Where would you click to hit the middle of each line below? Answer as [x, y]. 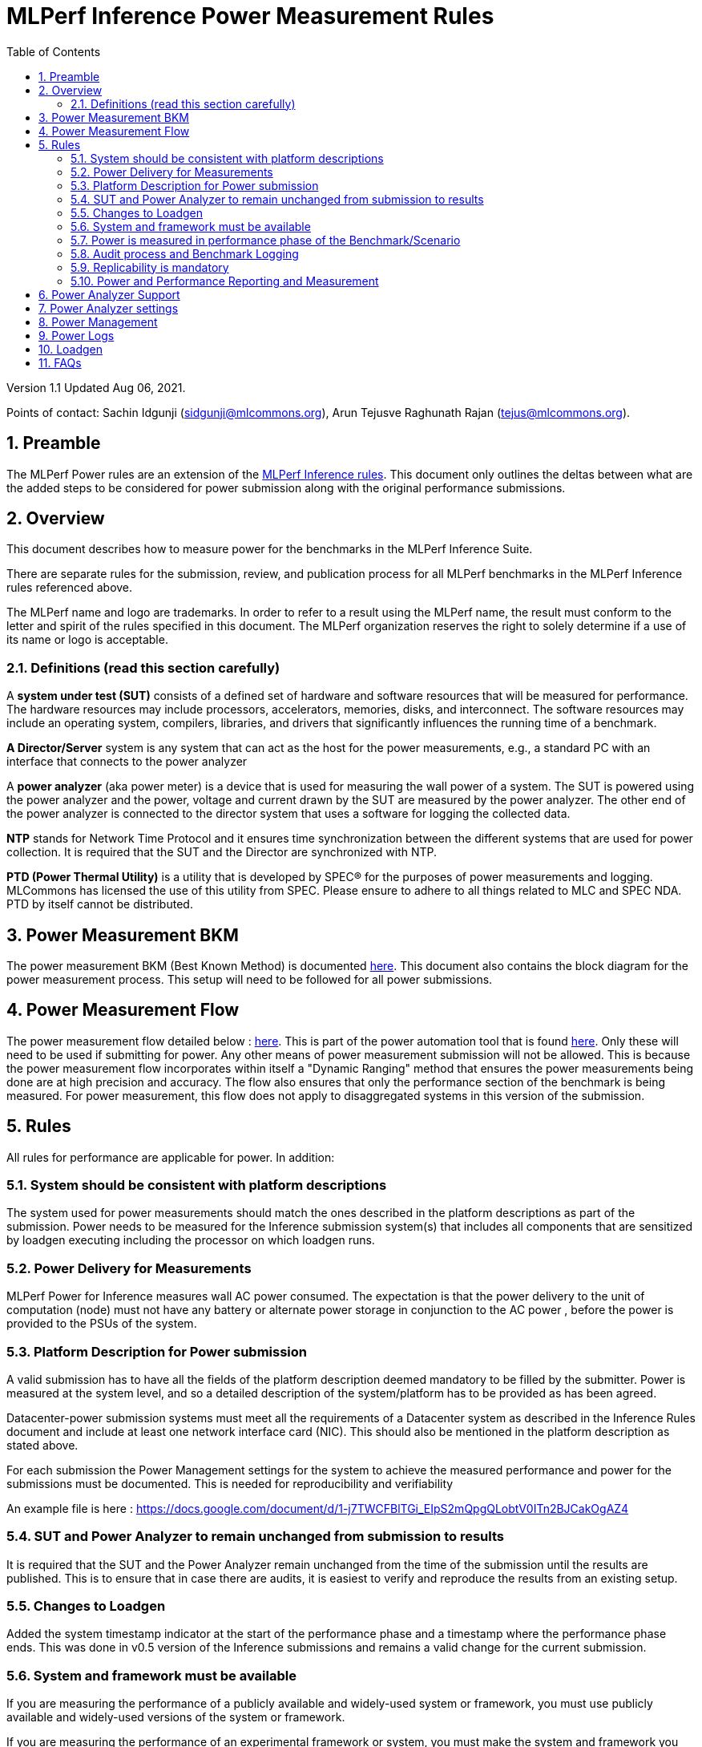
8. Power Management [98, 321]
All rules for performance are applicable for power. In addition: [171, 1157]
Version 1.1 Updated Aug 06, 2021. [96, 387]
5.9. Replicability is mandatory [150, 267]
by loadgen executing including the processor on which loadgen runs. [191, 1240]
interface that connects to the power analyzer [127, 762]
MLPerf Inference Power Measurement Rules [250, 16]
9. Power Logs [77, 335]
